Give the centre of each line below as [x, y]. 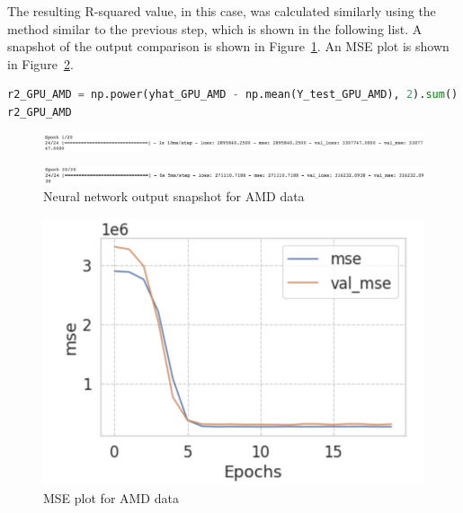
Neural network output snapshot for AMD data [174, 196]
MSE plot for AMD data [111, 498]
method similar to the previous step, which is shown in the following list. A [215, 28]
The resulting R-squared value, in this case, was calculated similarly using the [222, 11]
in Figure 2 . [40, 63]
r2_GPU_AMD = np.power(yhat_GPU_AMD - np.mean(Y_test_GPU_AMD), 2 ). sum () [233, 95]
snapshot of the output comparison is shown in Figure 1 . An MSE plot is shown [228, 46]
